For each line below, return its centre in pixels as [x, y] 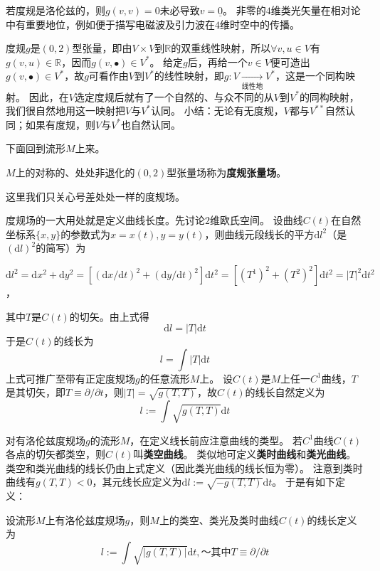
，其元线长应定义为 [137, 482]
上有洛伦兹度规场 [85, 519]
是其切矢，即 [36, 392]
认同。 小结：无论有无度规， [217, 111]
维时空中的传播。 [260, 24]
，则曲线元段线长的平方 [259, 234]
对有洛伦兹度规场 [46, 440]
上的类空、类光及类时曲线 [219, 519]
